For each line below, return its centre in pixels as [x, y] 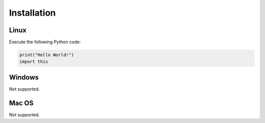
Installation [32, 13]
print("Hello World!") [47, 55]
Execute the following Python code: [45, 42]
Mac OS [21, 103]
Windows [24, 77]
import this [34, 62]
